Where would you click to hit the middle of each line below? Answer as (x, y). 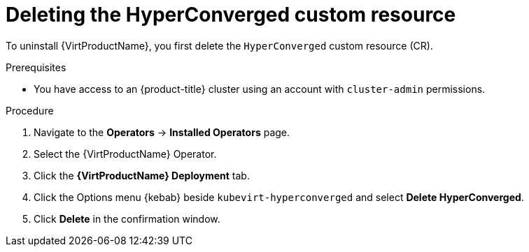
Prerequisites (36, 67)
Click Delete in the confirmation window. (127, 218)
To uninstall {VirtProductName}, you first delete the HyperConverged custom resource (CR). (219, 45)
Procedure (30, 110)
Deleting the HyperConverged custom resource (231, 15)
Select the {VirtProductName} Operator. (125, 154)
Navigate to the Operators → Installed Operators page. (162, 132)
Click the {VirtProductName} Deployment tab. (142, 175)
